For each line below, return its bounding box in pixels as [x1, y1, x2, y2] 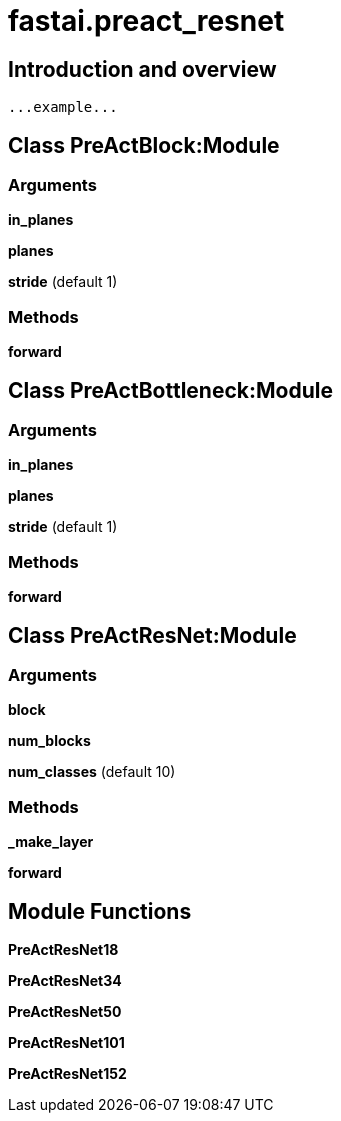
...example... [8, 99, 118, 116]
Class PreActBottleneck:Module [8, 377, 333, 403]
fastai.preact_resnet [8, 4, 285, 38]
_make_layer [8, 833, 94, 851]
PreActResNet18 [8, 940, 119, 958]
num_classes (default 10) [8, 763, 176, 781]
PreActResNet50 [8, 1002, 122, 1020]
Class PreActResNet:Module [8, 622, 297, 648]
